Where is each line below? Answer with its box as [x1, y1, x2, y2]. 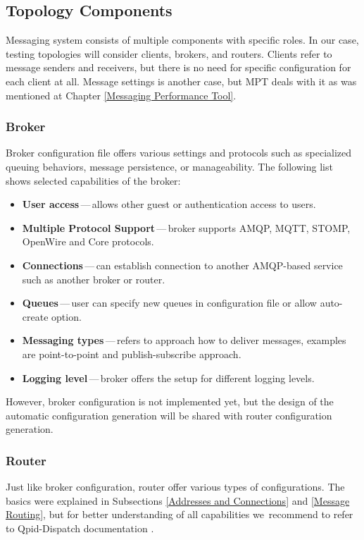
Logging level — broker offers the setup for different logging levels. [22, 370, 315, 385]
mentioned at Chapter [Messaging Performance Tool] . [6, 87, 237, 102]
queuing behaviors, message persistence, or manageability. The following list [6, 159, 333, 173]
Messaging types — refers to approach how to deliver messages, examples [22, 333, 346, 348]
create [22, 309, 49, 324]
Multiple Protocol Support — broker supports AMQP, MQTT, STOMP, [22, 220, 351, 235]
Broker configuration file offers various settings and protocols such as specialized [6, 145, 352, 160]
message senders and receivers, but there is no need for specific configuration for [6, 60, 351, 75]
